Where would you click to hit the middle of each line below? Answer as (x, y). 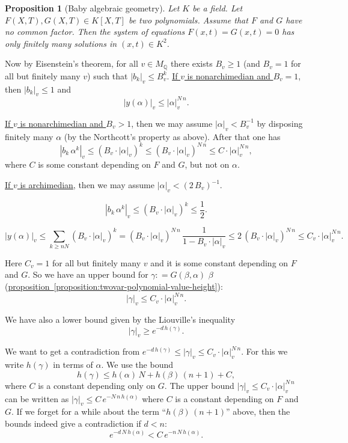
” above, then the (258, 411)
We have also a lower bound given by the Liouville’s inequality (120, 319)
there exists (191, 63)
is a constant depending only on (97, 385)
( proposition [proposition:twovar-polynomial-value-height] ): (114, 286)
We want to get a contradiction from (72, 351)
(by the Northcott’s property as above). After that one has (172, 136)
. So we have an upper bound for (88, 274)
